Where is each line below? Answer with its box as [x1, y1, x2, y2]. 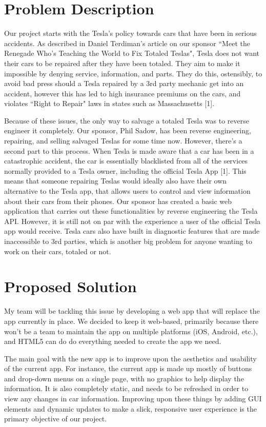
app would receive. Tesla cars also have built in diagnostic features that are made [4, 226, 260, 236]
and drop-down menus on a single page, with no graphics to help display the [4, 373, 244, 383]
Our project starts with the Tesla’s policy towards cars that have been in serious [4, 28, 257, 38]
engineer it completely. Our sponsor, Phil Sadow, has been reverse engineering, [4, 125, 251, 136]
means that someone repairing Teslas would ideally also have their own [4, 175, 227, 186]
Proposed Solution [4, 276, 137, 297]
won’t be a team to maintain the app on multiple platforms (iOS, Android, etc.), [4, 326, 258, 336]
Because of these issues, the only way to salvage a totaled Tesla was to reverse [4, 115, 250, 126]
